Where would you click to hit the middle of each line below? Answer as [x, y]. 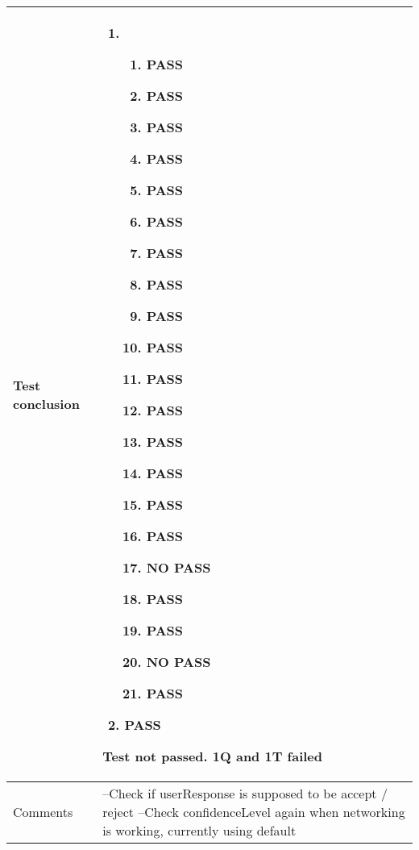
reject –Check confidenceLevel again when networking [254, 812]
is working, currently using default [199, 830]
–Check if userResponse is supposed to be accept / [245, 793]
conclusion [46, 404]
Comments [43, 812]
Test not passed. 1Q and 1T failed [213, 756]
